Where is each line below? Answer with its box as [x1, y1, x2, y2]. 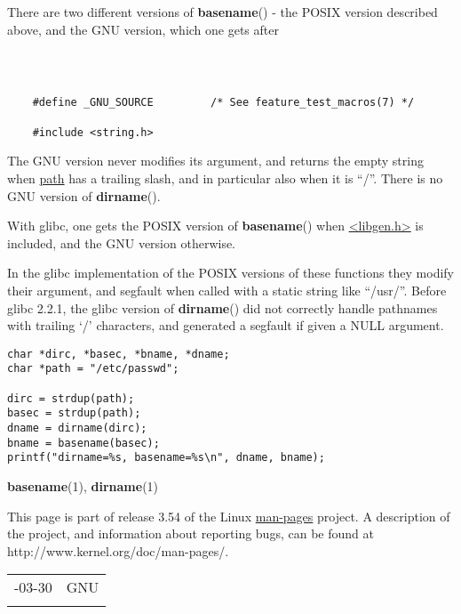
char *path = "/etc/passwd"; [7, 362, 179, 376]
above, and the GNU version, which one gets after [7, 20, 279, 38]
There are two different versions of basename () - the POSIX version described [7, 3, 438, 20]
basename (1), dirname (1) [7, 477, 159, 495]
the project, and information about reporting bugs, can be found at [7, 524, 374, 543]
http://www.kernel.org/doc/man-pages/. [7, 541, 229, 560]
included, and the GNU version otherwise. [7, 233, 236, 252]
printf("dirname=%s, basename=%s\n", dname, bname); [7, 451, 325, 465]
